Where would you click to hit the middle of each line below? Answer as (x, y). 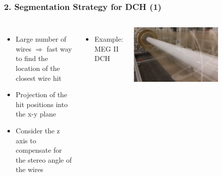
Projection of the (41, 94)
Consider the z (38, 130)
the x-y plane (36, 114)
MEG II (107, 48)
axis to (26, 140)
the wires (30, 169)
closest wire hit (38, 78)
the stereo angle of (44, 159)
